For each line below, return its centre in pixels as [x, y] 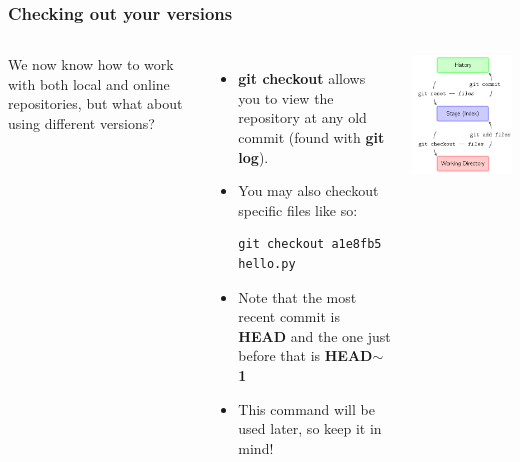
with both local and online [89, 83]
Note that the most [297, 296]
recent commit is [289, 316]
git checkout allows [302, 78]
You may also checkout [308, 190]
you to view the [286, 97]
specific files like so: [298, 209]
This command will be [306, 408]
